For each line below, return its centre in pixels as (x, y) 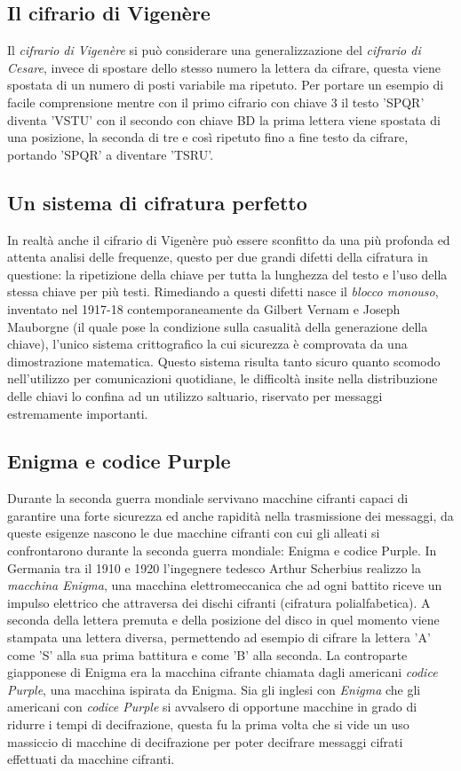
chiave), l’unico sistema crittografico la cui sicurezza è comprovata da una (207, 344)
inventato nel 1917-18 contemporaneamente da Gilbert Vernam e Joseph (204, 308)
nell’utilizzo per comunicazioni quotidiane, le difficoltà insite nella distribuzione (223, 378)
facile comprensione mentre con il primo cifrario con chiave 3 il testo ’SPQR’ (216, 102)
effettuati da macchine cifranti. (91, 759)
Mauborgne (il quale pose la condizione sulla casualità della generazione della (218, 326)
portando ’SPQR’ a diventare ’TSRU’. (111, 154)
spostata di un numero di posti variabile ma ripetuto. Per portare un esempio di (226, 85)
